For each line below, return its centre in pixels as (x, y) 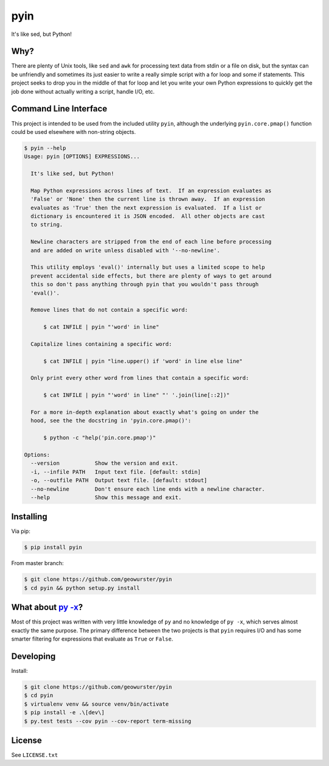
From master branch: (37, 563)
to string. (47, 225)
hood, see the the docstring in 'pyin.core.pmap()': (111, 421)
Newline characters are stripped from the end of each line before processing (151, 242)
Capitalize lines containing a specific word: (101, 344)
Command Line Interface (59, 109)
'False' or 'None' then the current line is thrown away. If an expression (148, 199)
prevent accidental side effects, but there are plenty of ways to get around (151, 276)
